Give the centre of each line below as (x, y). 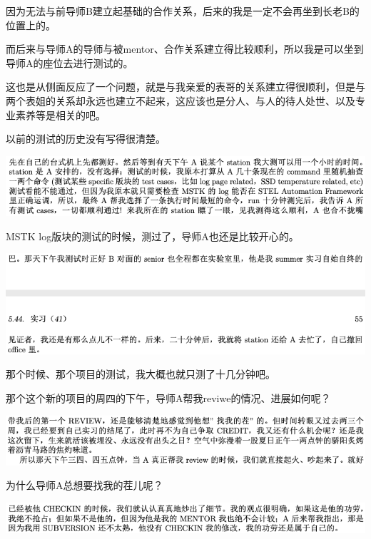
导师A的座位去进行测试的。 (70, 62)
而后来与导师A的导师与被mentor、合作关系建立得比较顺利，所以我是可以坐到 (185, 49)
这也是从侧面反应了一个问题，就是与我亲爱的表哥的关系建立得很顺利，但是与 (185, 87)
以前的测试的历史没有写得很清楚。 (86, 139)
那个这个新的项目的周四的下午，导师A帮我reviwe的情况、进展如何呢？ (168, 398)
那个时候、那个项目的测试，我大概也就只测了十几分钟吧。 (141, 374)
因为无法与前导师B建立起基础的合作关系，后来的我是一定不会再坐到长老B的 (183, 11)
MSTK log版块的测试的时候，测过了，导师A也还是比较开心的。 (152, 236)
